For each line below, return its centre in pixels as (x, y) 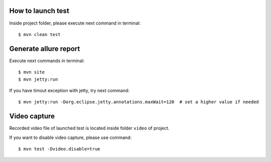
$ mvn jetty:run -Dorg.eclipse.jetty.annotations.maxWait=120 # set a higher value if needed (139, 102)
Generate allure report (45, 48)
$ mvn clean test (39, 34)
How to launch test (39, 11)
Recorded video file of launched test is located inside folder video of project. (89, 128)
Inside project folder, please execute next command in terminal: (75, 23)
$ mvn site (32, 72)
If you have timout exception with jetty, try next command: (70, 90)
